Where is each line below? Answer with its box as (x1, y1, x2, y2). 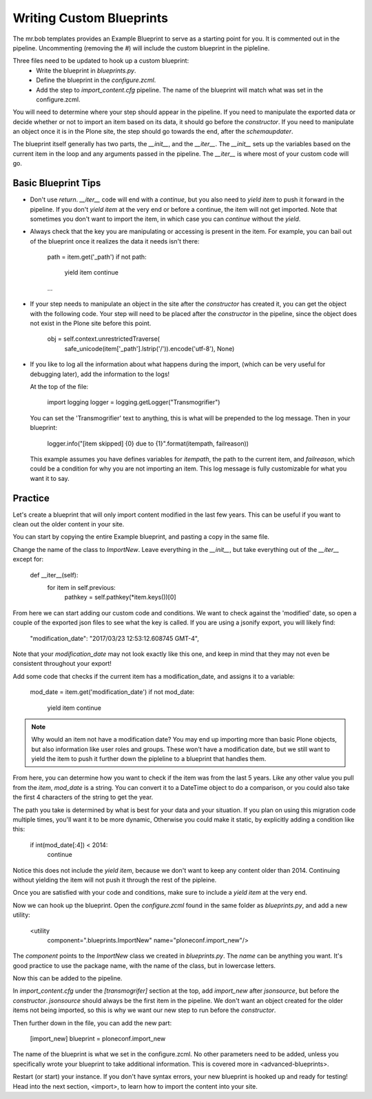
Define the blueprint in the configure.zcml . (36, 76, 156, 84)
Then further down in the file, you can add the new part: (12, 1018, 172, 1027)
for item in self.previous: (47, 583, 116, 591)
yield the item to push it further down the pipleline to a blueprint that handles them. (31, 755, 267, 763)
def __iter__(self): (30, 571, 79, 579)
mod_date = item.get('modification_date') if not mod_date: (30, 688, 195, 696)
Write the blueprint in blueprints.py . (36, 66, 136, 75)
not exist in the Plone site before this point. (30, 319, 152, 328)
